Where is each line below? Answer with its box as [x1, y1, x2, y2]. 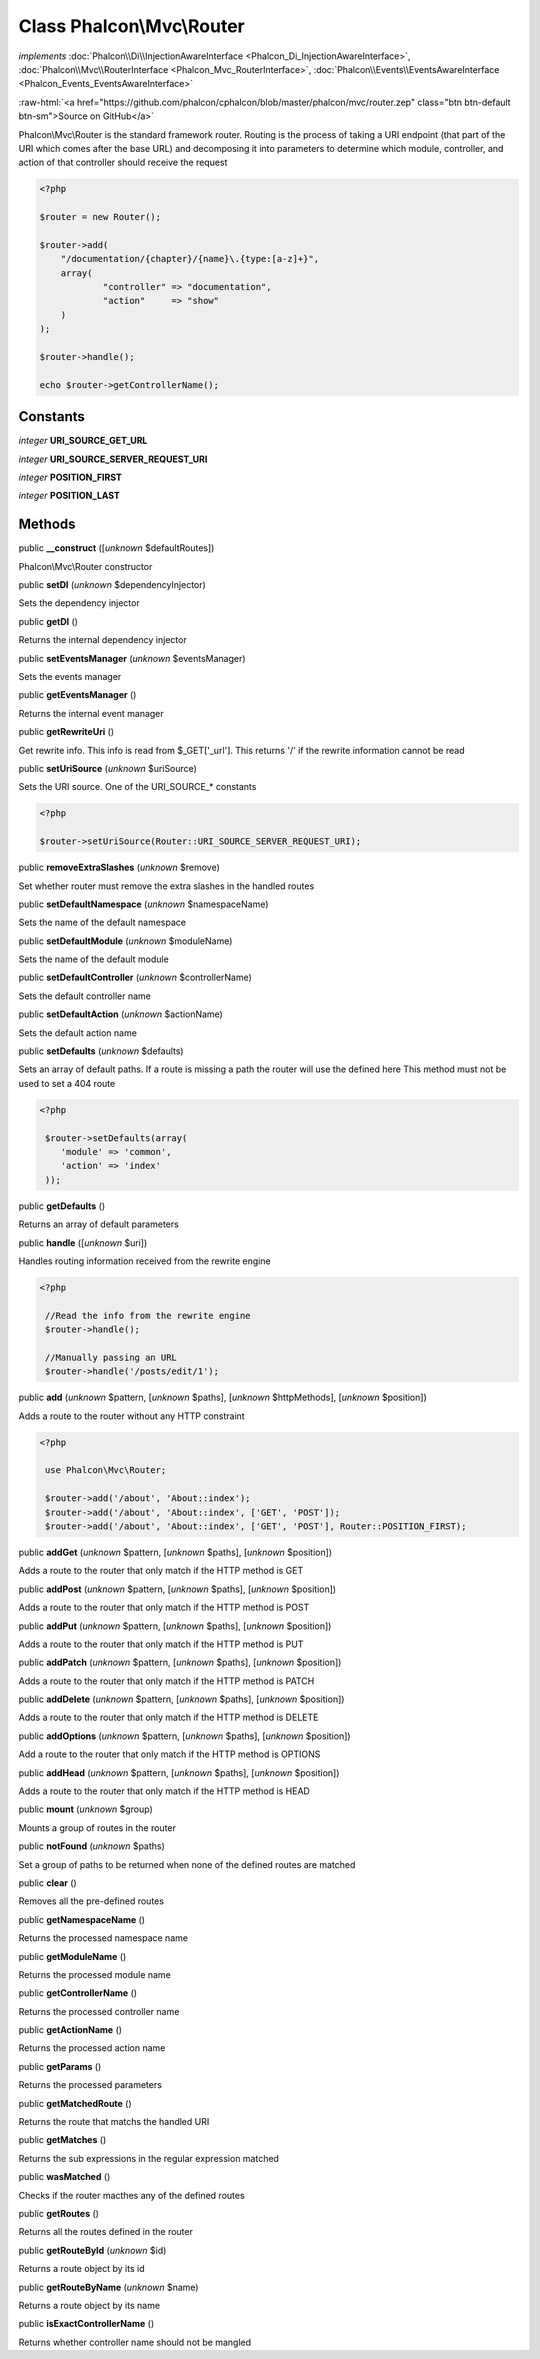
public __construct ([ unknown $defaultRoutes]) [18, 542, 215, 554]
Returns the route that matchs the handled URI [18, 2116, 210, 2128]
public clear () [18, 1876, 77, 1889]
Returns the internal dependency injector [18, 634, 187, 646]
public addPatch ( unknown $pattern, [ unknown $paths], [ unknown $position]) [18, 1656, 342, 1669]
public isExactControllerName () [18, 2318, 155, 2330]
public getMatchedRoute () [18, 2097, 132, 2109]
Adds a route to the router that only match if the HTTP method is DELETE [18, 1711, 319, 1724]
